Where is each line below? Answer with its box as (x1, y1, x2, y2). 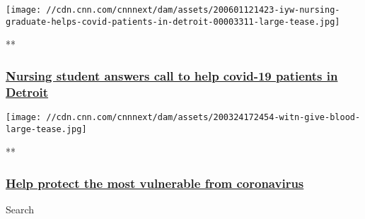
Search (6, 202, 35, 217)
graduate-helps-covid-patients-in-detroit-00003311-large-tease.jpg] (6, 16, 340, 27)
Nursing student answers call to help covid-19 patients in (6, 66, 338, 84)
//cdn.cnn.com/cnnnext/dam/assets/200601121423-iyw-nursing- (46, 5, 340, 15)
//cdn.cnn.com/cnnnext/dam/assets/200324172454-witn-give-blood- (46, 112, 361, 123)
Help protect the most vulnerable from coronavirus (6, 174, 304, 191)
